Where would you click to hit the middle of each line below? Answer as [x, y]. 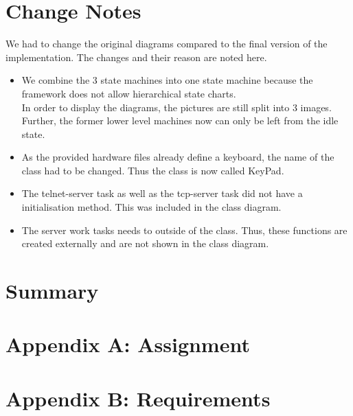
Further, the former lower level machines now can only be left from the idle [180, 120]
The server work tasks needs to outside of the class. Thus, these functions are [184, 230]
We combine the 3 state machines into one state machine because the [167, 80]
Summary [52, 291]
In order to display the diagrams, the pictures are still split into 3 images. [176, 107]
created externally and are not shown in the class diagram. [145, 243]
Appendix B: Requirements [138, 398]
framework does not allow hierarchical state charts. [129, 93]
